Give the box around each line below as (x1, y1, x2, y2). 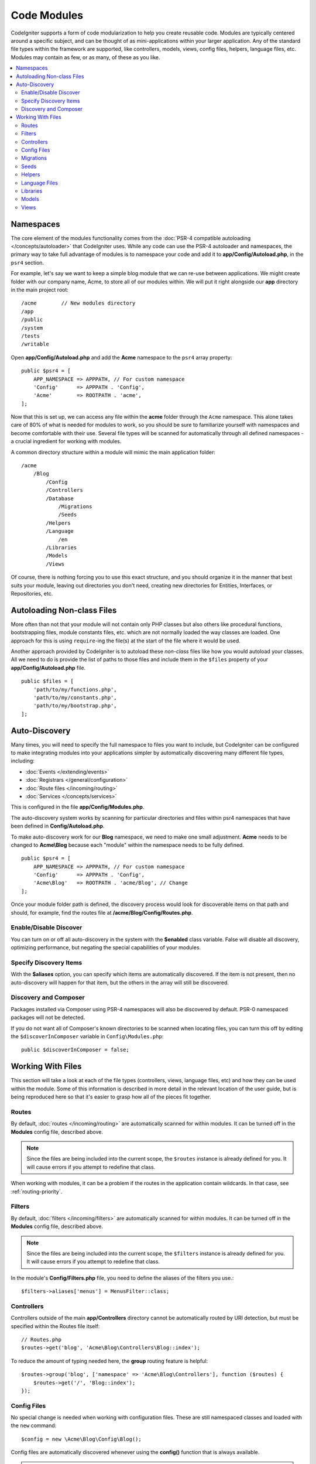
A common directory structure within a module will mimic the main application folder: (11, 449, 216, 456)
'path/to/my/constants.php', (33, 694, 117, 701)
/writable (21, 341, 49, 348)
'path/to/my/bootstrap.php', (33, 703, 117, 709)
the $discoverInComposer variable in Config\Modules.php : (11, 1033, 164, 1040)
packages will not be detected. (11, 1014, 85, 1021)
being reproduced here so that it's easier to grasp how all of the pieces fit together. (11, 1093, 211, 1100)
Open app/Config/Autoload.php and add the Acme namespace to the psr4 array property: (11, 354, 232, 361)
